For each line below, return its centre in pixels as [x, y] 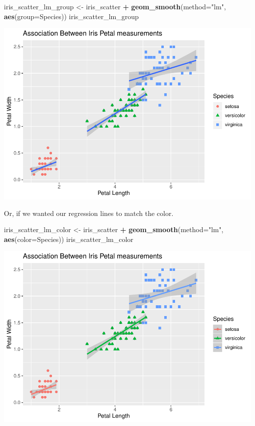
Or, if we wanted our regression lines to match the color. [89, 213]
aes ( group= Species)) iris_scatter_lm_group [71, 16]
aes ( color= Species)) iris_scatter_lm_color [69, 239]
